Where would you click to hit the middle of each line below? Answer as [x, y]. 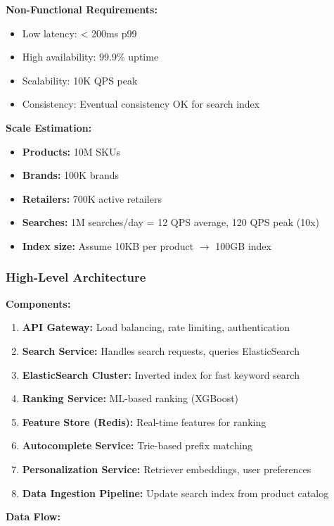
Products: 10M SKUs [71, 151]
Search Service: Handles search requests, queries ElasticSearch [161, 350]
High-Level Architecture [76, 277]
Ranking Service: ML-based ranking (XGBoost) [130, 398]
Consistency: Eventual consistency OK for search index [141, 104]
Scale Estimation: [49, 127]
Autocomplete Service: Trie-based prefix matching [137, 445]
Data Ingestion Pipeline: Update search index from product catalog [175, 493]
